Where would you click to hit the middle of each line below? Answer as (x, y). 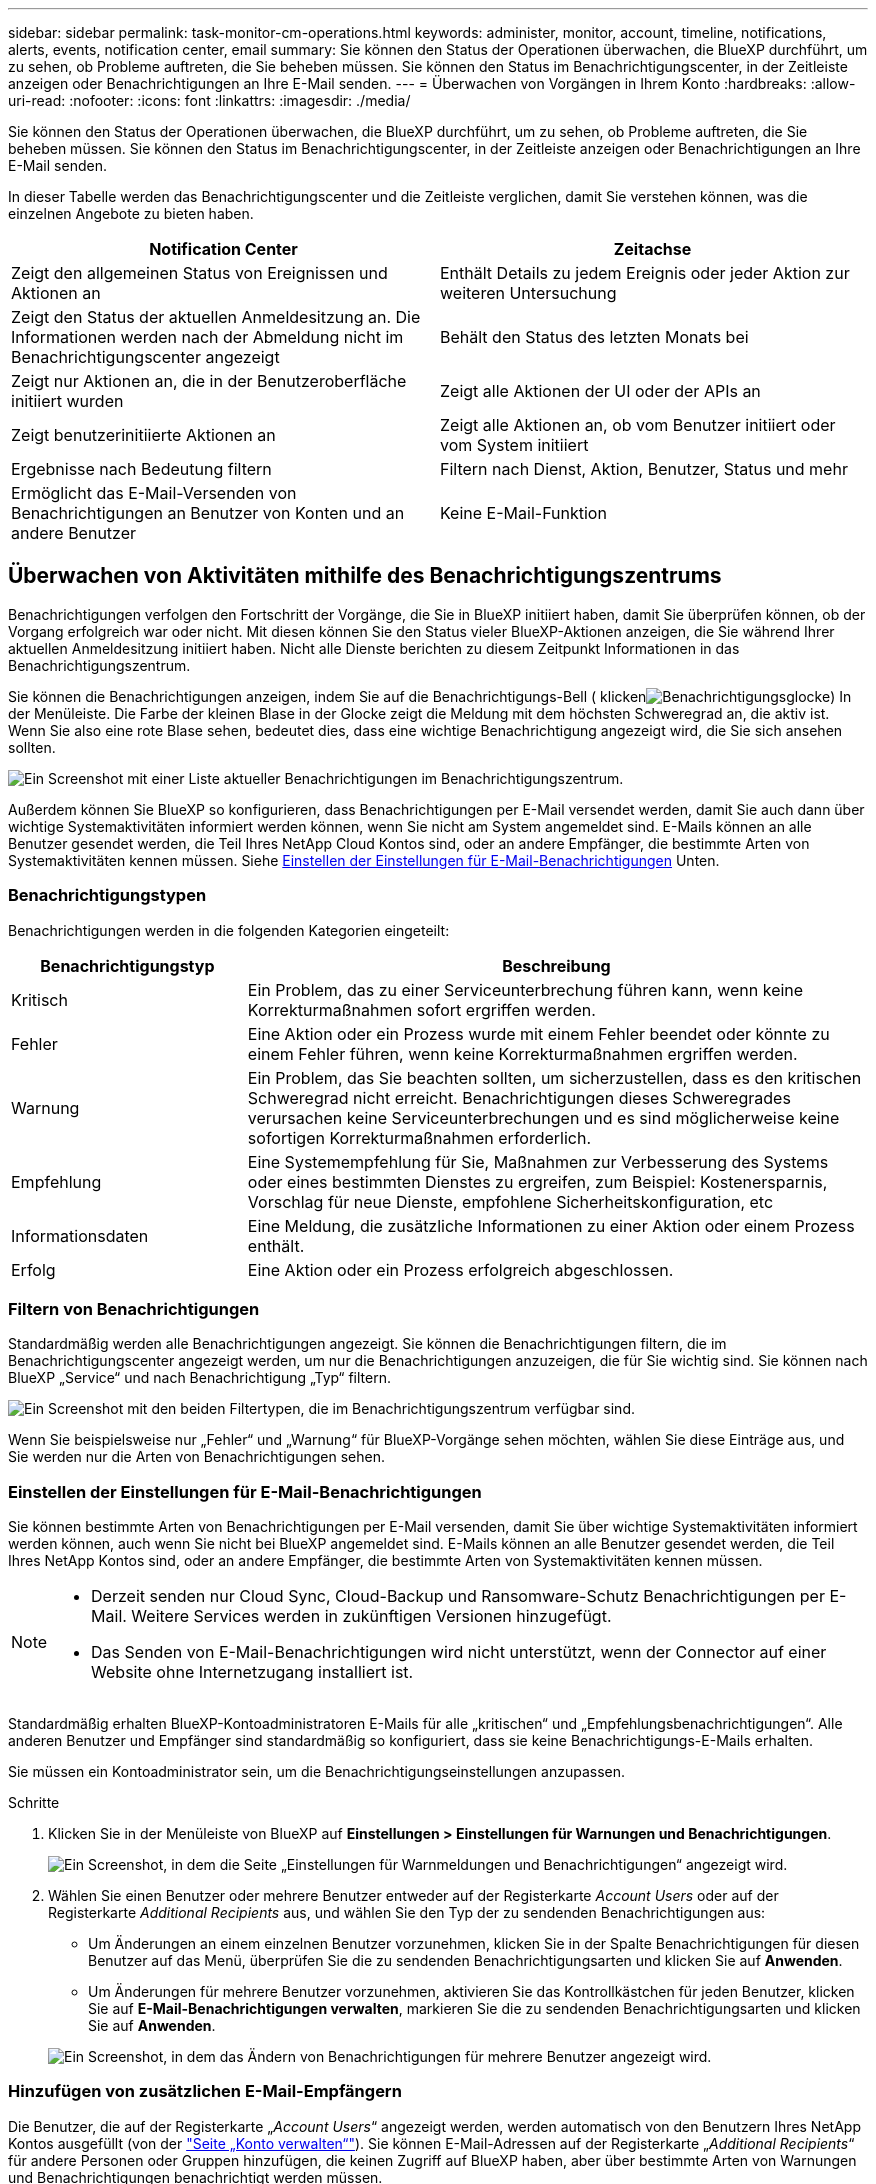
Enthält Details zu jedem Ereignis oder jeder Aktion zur (645, 273)
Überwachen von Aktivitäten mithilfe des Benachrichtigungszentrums (365, 576)
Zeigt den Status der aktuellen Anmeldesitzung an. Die (216, 317)
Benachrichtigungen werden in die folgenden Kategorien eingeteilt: (229, 930)
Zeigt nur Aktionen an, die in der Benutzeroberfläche (209, 381)
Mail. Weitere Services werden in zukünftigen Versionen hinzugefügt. (351, 1616)
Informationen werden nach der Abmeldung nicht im (207, 337)
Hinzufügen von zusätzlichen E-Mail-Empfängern (205, 2091)
